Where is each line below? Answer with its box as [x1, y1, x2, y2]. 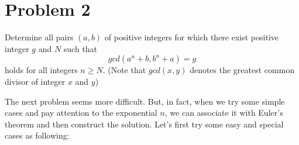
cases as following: [5, 129, 70, 141]
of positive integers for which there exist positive [104, 31, 279, 43]
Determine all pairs [5, 31, 74, 43]
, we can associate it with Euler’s [164, 106, 283, 119]
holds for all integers [5, 64, 78, 76]
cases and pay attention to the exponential [5, 106, 157, 119]
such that [63, 42, 98, 54]
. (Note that [102, 64, 146, 76]
